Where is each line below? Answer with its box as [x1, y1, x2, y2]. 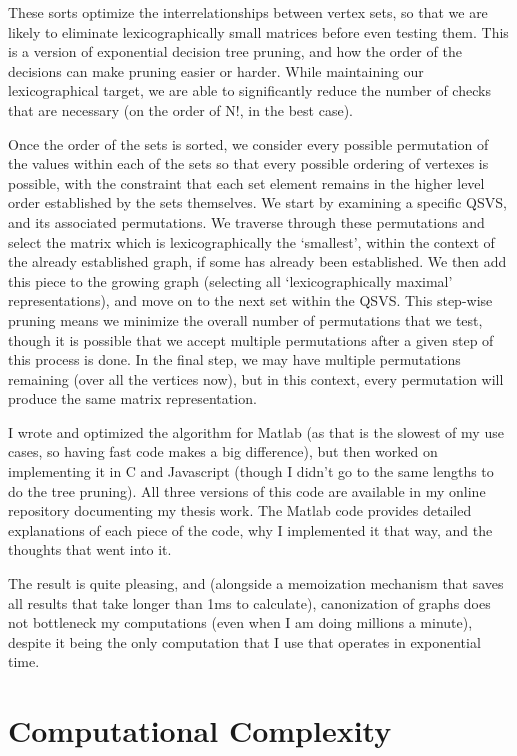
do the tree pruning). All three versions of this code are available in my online [8, 480, 486, 501]
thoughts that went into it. [8, 539, 172, 560]
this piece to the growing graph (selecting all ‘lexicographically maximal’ [8, 270, 453, 291]
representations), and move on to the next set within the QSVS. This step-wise [8, 290, 493, 311]
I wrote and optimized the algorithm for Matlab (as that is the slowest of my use [8, 421, 504, 442]
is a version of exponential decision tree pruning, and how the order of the [8, 41, 462, 62]
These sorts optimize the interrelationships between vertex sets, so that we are [8, 2, 488, 22]
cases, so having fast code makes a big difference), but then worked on [8, 441, 438, 462]
